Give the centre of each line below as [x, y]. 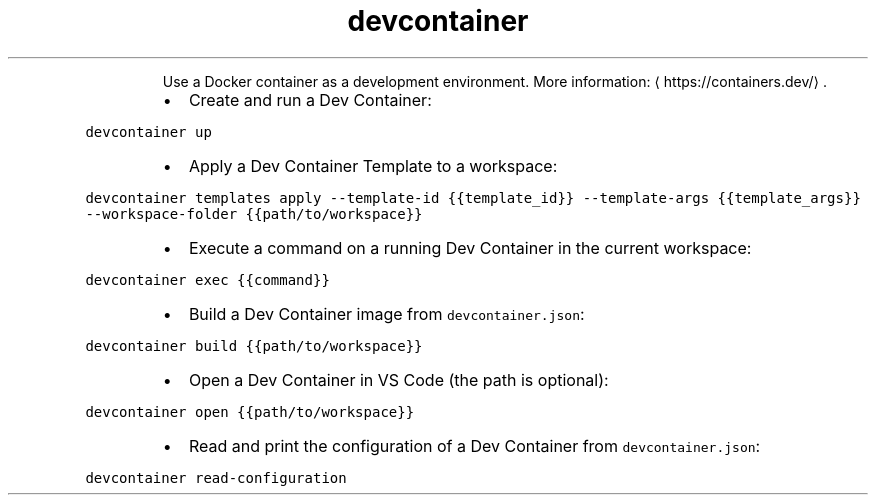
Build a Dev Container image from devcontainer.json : [386, 313]
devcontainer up [148, 131]
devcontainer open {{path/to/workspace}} [250, 411]
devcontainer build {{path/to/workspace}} [254, 345]
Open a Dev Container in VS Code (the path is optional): [398, 379]
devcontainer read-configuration [216, 477]
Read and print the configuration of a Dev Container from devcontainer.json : [474, 445]
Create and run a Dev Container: [310, 99]
